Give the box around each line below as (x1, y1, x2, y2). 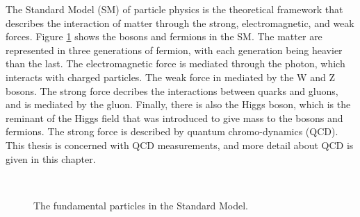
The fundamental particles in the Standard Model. (33, 198, 248, 212)
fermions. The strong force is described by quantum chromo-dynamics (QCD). (6, 124, 338, 139)
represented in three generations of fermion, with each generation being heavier (6, 42, 343, 57)
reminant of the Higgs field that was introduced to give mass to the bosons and (6, 110, 343, 125)
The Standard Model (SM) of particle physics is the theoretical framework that (6, 2, 343, 16)
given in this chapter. (6, 151, 96, 166)
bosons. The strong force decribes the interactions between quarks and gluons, (6, 83, 338, 98)
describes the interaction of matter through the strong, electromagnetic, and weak (6, 15, 354, 30)
